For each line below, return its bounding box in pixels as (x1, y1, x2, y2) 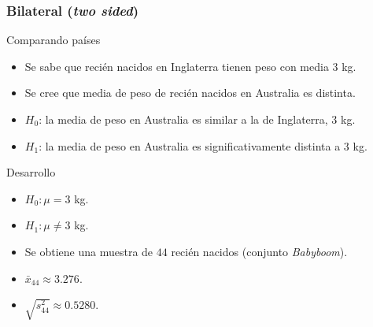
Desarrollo (6, 164, 56, 180)
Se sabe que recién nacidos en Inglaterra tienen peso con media (24, 58, 329, 74)
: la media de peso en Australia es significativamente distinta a (39, 137, 341, 154)
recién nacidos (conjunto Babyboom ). (171, 243, 348, 259)
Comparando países (6, 32, 101, 48)
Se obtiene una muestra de (24, 243, 153, 259)
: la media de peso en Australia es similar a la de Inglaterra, (39, 111, 328, 127)
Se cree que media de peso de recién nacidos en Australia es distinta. (24, 84, 356, 101)
